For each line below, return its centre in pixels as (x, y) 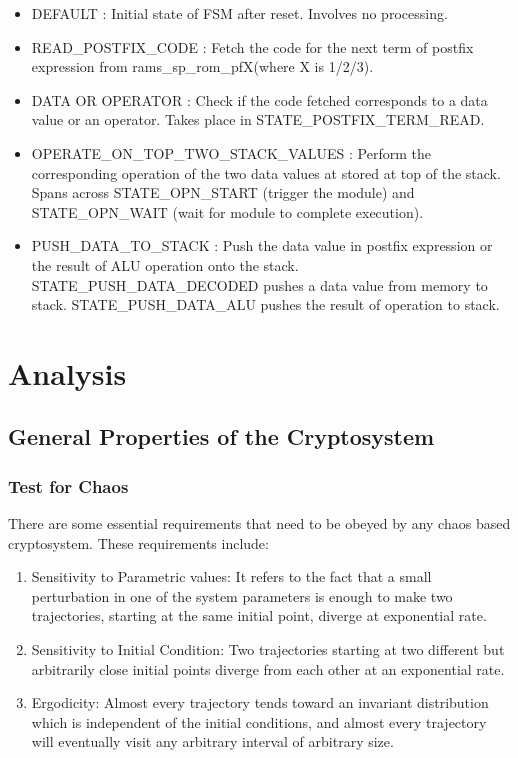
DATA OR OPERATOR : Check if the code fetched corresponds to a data (259, 99)
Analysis (67, 372)
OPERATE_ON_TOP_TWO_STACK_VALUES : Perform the (231, 152)
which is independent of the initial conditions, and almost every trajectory (259, 721)
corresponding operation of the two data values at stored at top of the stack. (266, 172)
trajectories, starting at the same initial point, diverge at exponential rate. (259, 615)
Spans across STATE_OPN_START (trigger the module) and (223, 192)
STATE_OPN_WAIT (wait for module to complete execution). (227, 211)
